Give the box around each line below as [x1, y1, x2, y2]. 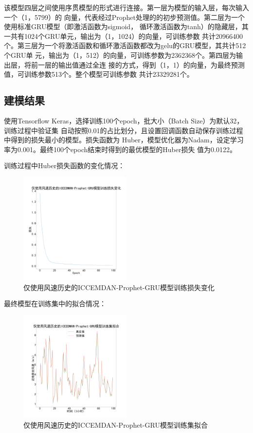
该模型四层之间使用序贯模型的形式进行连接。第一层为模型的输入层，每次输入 [4, 2, 249, 12]
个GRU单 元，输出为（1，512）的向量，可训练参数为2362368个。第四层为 [4, 50, 236, 60]
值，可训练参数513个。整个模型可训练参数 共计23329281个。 [4, 69, 194, 79]
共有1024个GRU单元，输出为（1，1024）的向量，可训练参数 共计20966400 [10, 31, 243, 41]
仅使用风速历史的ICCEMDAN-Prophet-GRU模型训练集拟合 [23, 420, 208, 430]
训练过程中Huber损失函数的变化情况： [4, 160, 125, 171]
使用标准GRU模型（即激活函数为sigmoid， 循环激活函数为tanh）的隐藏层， [4, 21, 242, 32]
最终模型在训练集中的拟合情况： [4, 298, 106, 309]
